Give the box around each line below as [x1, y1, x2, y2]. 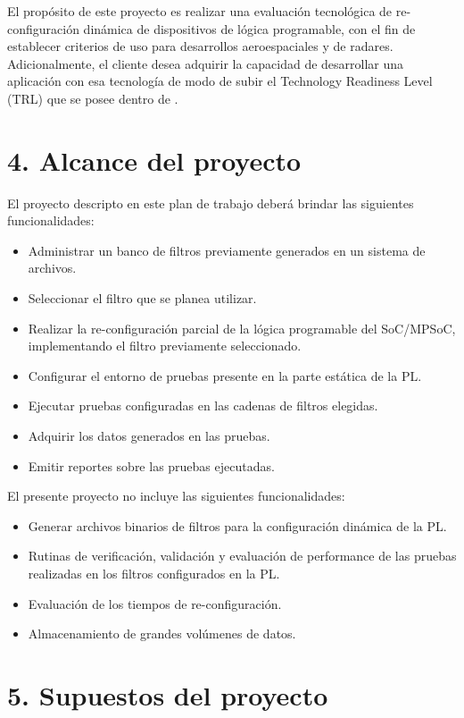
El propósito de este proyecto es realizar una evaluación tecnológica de [7, 2, 393, 20]
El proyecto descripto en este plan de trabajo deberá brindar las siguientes [7, 193, 414, 212]
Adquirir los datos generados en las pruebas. [28, 427, 270, 445]
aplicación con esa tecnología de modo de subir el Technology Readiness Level [7, 72, 433, 90]
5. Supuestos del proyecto [7, 676, 328, 713]
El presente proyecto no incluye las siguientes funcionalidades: [7, 486, 345, 505]
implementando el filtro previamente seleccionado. [28, 336, 302, 355]
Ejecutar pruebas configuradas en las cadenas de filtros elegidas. [28, 396, 378, 415]
